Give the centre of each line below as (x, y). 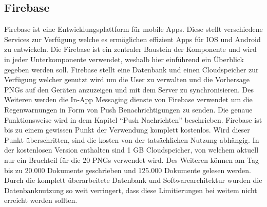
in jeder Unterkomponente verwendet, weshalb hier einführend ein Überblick (124, 59)
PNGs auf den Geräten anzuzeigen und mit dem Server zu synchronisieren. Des (129, 89)
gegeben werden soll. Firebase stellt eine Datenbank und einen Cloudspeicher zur (131, 69)
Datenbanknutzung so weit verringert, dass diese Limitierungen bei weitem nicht (131, 190)
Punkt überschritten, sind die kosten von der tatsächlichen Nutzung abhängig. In (132, 139)
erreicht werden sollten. (41, 200)
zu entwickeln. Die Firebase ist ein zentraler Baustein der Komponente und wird (130, 49)
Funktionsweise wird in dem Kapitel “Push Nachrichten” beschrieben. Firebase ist (133, 119)
